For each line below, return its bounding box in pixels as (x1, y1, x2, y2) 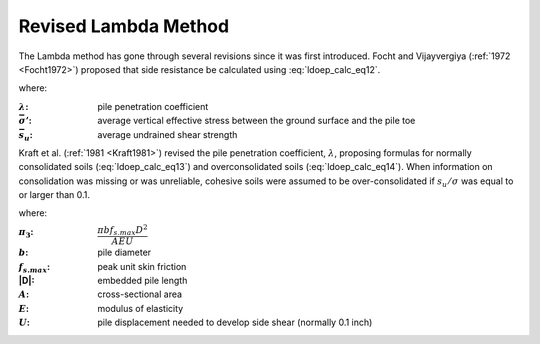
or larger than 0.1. (18, 189, 90, 201)
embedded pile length (97, 275, 188, 287)
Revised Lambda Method (18, 15, 230, 37)
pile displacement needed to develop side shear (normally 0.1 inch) (97, 316, 373, 329)
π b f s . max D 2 (97, 222, 149, 238)
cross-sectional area (97, 288, 183, 300)
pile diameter (97, 246, 152, 259)
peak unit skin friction (97, 260, 187, 272)
